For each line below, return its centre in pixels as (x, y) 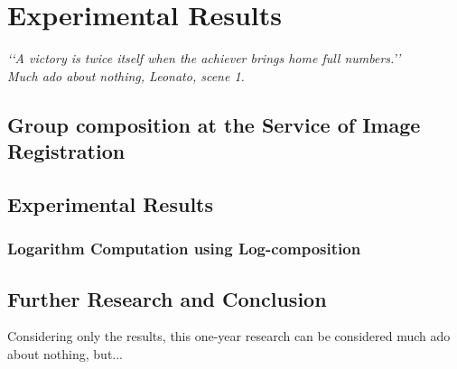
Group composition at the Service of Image (214, 124)
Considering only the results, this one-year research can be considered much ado (229, 336)
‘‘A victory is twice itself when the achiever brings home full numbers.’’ (204, 58)
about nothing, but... (65, 353)
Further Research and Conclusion (167, 298)
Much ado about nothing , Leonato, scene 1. (126, 75)
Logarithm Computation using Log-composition (184, 249)
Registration (66, 151)
